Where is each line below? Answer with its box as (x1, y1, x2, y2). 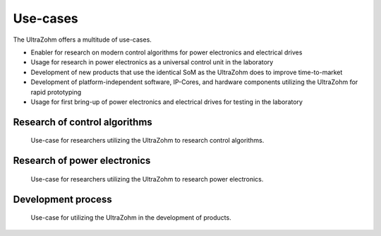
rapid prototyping (30, 88, 81, 96)
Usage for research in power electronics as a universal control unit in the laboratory (30, 58, 274, 66)
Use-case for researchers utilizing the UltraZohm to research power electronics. (30, 175, 264, 183)
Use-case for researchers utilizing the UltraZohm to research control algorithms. (30, 136, 265, 145)
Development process (13, 193, 112, 205)
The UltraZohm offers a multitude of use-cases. (13, 35, 152, 44)
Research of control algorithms (13, 116, 153, 128)
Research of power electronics (13, 155, 151, 167)
